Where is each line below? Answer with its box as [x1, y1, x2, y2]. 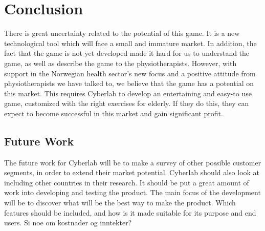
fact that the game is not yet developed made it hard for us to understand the [4, 48, 250, 58]
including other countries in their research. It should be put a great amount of [4, 177, 249, 187]
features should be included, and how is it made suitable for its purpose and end [4, 207, 256, 218]
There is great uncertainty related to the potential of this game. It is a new [4, 28, 240, 38]
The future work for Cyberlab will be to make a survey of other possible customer [4, 157, 261, 167]
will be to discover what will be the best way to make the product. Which [4, 197, 236, 208]
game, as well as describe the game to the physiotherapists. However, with [4, 57, 237, 68]
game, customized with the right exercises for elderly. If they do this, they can [4, 98, 249, 109]
